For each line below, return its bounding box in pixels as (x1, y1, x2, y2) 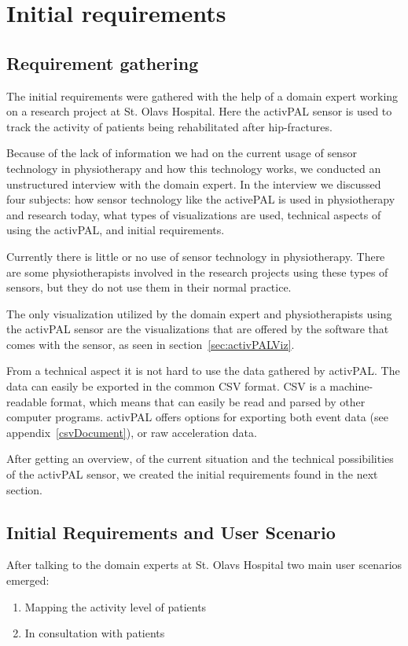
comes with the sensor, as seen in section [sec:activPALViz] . (6, 336, 295, 352)
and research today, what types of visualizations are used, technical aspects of (6, 206, 381, 222)
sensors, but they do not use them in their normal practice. (6, 279, 292, 295)
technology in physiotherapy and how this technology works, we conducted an (6, 160, 381, 176)
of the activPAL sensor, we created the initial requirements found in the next (6, 466, 378, 483)
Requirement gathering (6, 50, 199, 75)
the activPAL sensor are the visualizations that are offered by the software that (6, 321, 389, 337)
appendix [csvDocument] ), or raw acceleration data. (6, 424, 257, 440)
